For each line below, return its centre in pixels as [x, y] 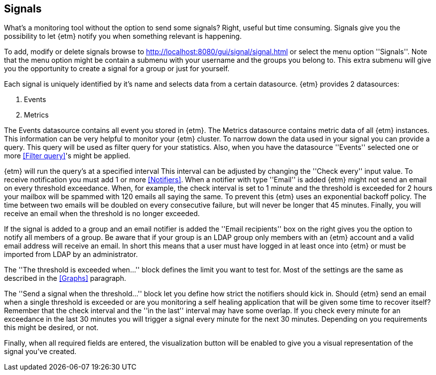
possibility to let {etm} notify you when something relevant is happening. [123, 36]
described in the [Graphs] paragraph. [65, 278]
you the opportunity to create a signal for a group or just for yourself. [117, 69]
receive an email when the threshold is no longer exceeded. [102, 214]
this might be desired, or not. [51, 328]
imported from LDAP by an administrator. [71, 254]
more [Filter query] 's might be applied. [67, 156]
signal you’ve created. [40, 352]
